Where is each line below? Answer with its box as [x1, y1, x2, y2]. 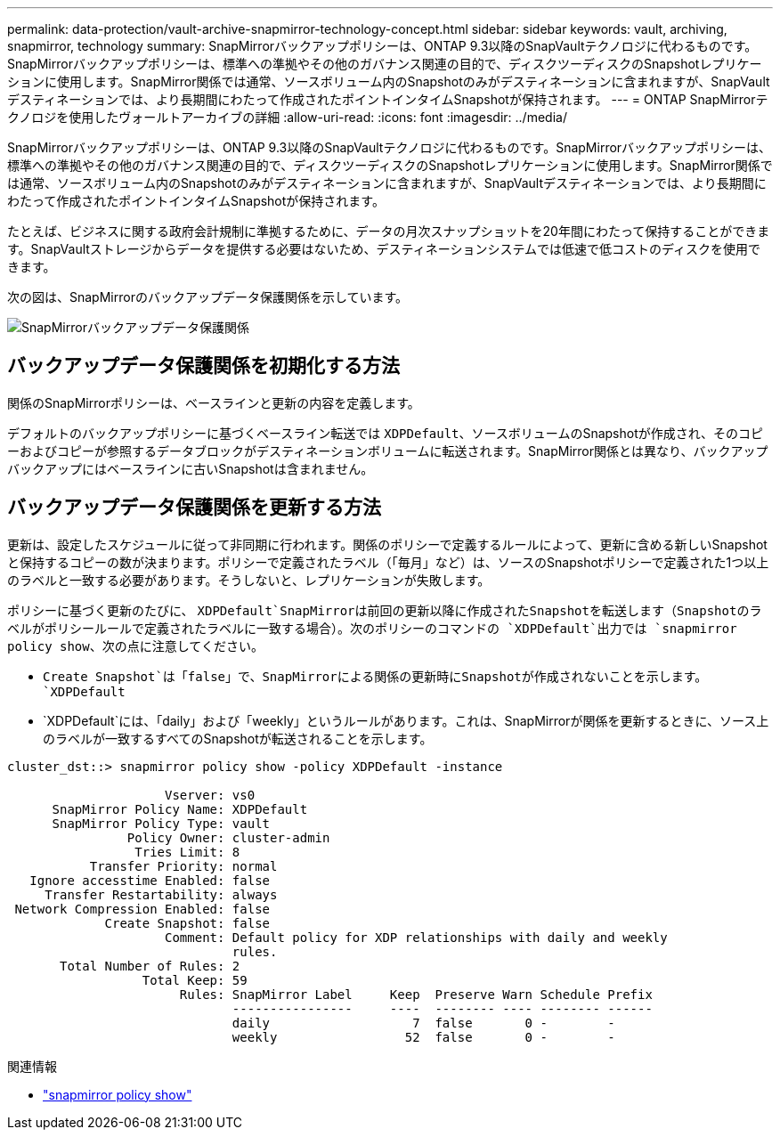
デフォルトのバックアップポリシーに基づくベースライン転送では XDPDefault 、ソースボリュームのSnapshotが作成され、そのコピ [7, 425, 763, 441]
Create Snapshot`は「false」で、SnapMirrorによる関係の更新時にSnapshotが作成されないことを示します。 [43, 669, 708, 684]
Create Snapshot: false [104, 915, 271, 930]
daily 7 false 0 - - [232, 1015, 615, 1030]
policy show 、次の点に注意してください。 [7, 638, 264, 654]
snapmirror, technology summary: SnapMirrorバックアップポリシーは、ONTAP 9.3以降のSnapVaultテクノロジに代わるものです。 [7, 38, 758, 53]
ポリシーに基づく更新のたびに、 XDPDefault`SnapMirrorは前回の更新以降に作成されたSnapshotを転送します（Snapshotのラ [7, 602, 762, 618]
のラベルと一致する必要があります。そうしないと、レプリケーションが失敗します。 [7, 572, 491, 588]
